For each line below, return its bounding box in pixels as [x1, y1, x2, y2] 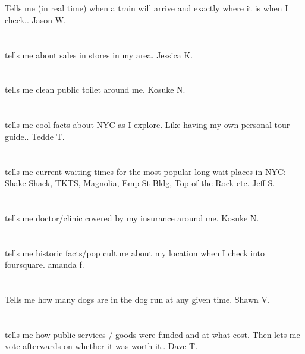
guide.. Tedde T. [5, 130, 65, 142]
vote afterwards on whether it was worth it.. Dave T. [5, 340, 198, 352]
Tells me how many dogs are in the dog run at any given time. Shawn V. [5, 293, 270, 306]
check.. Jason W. [5, 13, 66, 26]
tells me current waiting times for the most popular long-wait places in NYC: [5, 165, 286, 177]
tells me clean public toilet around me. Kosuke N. [5, 83, 185, 96]
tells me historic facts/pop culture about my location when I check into [5, 246, 265, 259]
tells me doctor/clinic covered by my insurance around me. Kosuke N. [5, 211, 259, 224]
